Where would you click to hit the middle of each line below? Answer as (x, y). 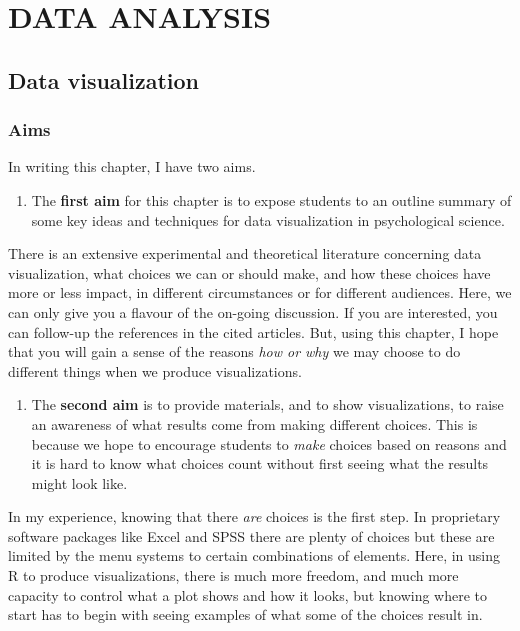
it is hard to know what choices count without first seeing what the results (260, 463)
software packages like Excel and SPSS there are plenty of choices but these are (251, 535)
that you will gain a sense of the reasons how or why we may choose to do (234, 351)
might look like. (79, 482)
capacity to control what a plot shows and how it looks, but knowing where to (248, 594)
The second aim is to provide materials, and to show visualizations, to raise (267, 404)
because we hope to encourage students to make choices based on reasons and (269, 443)
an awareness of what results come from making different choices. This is (254, 423)
